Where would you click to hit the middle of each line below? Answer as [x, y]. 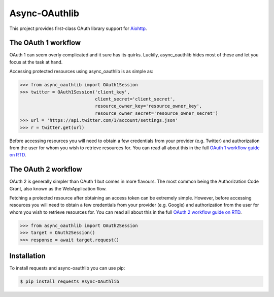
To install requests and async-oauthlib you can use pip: [67, 268]
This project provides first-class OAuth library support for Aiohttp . [78, 28]
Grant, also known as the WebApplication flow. [58, 188]
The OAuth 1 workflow [45, 43]
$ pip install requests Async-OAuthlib [70, 282]
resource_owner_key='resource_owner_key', [148, 106]
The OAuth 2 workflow [46, 169]
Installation [27, 256]
